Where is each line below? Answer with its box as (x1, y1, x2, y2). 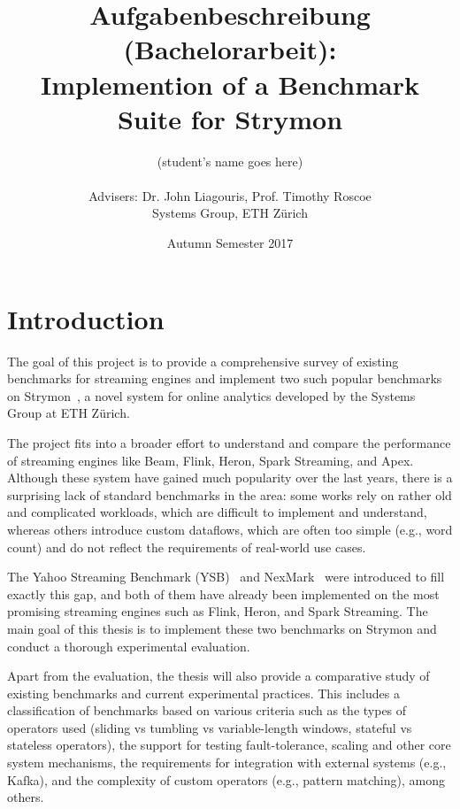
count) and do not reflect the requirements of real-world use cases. (7, 537, 366, 556)
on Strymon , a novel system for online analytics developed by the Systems (7, 386, 416, 404)
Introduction (7, 300, 165, 336)
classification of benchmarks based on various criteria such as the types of (7, 701, 407, 720)
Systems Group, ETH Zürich (152, 204, 308, 222)
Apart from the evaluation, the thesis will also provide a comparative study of (7, 666, 430, 685)
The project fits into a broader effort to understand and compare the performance (7, 433, 451, 451)
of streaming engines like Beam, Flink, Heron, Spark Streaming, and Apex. (7, 451, 414, 469)
